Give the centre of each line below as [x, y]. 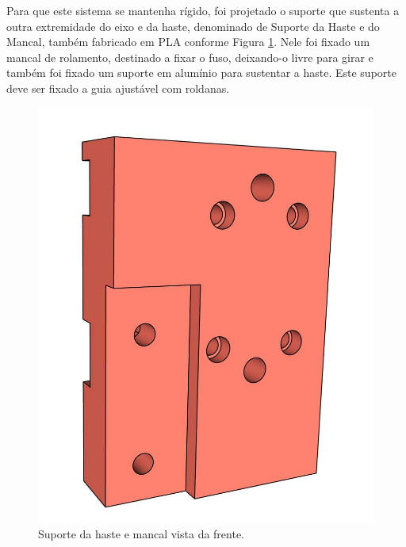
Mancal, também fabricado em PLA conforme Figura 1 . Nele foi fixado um [188, 42]
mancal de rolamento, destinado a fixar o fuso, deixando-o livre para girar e [190, 57]
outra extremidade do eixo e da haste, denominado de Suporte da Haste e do [193, 26]
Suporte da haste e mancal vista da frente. [142, 533]
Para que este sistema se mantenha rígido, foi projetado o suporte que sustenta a [203, 10]
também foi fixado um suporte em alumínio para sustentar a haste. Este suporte [201, 73]
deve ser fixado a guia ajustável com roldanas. [118, 88]
